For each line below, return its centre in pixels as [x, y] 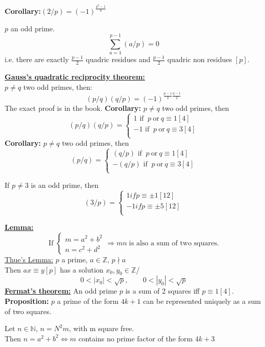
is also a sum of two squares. [174, 244]
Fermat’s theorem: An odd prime [61, 291]
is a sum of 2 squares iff [162, 291]
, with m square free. [101, 328]
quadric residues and [118, 59]
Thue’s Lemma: [29, 259]
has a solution [81, 269]
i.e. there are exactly [37, 59]
